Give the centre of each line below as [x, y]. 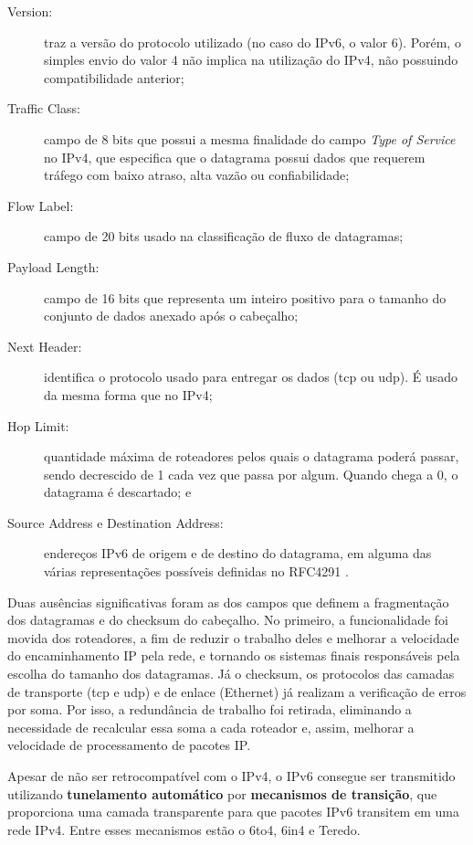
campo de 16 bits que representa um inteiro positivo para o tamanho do [245, 297]
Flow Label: [41, 205]
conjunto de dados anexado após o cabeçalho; [171, 316]
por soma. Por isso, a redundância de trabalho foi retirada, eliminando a [210, 709]
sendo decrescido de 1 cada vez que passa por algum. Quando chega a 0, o [251, 474]
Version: [30, 11]
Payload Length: [53, 266]
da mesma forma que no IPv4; [128, 394]
